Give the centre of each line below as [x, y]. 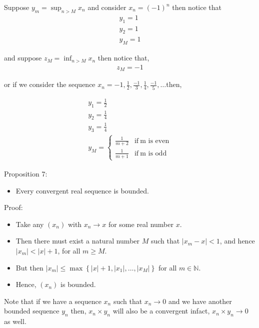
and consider [107, 7]
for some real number [141, 224]
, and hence [237, 241]
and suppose [23, 58]
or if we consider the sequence [50, 84]
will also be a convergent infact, [161, 311]
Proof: [13, 207]
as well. [15, 321]
